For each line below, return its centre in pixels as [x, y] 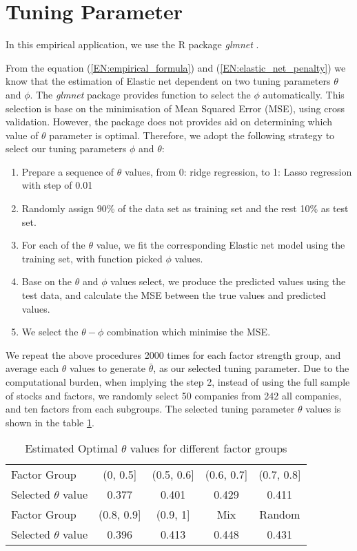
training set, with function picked [92, 258]
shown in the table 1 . [50, 422]
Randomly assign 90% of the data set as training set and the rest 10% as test [185, 208]
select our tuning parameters [66, 148]
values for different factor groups [208, 448]
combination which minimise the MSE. [188, 332]
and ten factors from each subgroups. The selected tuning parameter [150, 409]
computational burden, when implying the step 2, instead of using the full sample [178, 382]
